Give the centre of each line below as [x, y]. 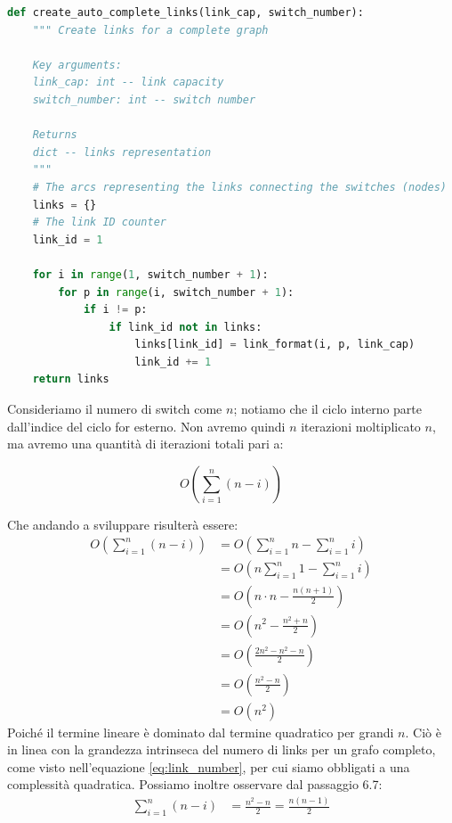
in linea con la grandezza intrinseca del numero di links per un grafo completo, [222, 749]
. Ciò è [423, 732]
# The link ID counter [99, 222]
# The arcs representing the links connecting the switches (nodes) [239, 187]
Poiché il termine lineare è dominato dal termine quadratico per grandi [201, 732]
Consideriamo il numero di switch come [115, 409]
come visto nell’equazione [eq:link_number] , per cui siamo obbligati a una [209, 766]
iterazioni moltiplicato [361, 426]
